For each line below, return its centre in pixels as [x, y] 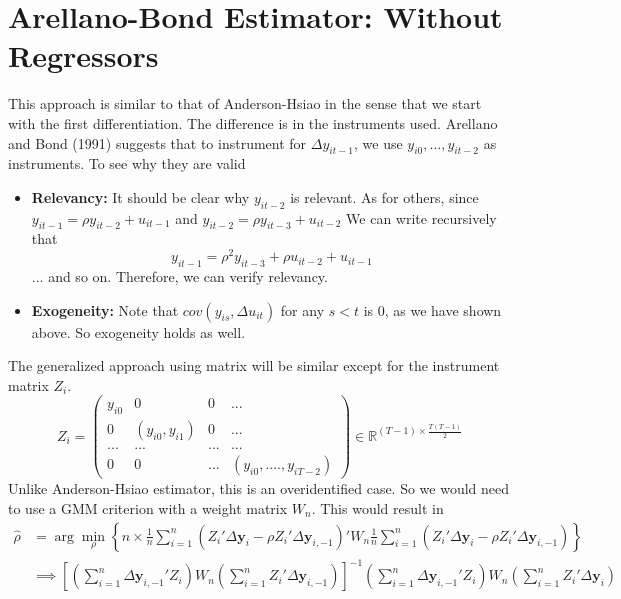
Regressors [83, 55]
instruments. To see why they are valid [127, 163]
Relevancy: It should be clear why [140, 196]
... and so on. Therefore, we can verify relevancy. [179, 275]
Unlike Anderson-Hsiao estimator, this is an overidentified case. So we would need [259, 488]
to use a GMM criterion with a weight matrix [148, 507]
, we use [378, 142]
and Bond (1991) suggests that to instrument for [157, 142]
